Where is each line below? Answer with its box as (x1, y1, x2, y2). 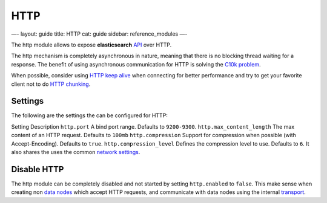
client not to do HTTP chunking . (11, 80, 91, 88)
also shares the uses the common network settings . (11, 148, 140, 155)
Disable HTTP (11, 164, 64, 175)
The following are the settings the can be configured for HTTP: (11, 112, 168, 119)
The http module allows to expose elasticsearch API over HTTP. (11, 41, 172, 48)
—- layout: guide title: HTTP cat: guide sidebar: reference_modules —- (11, 30, 188, 37)
